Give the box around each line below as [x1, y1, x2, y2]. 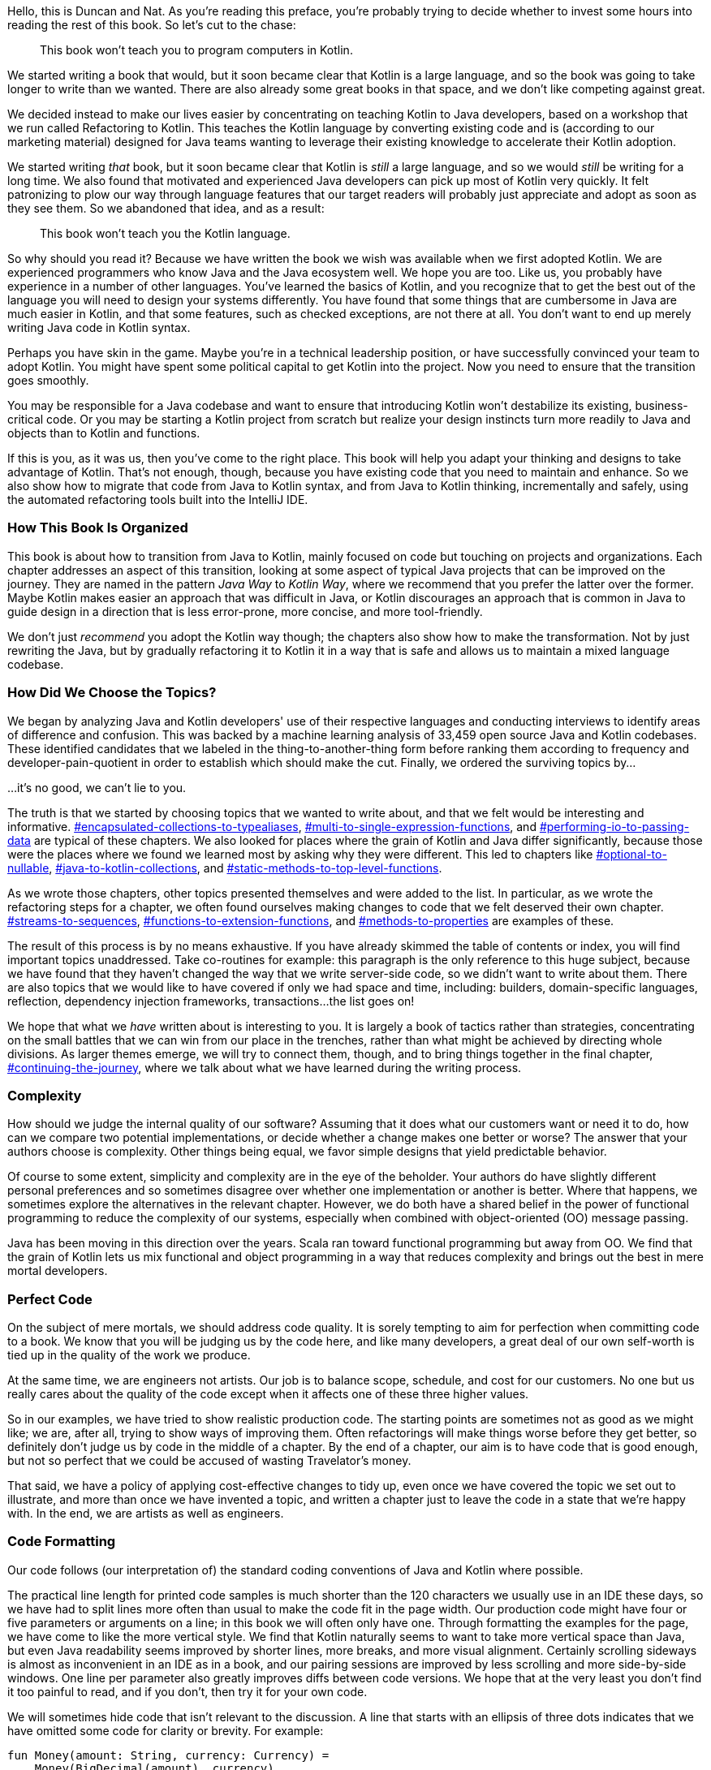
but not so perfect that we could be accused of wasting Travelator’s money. [7, 1453, 412, 1467]
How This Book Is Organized [7, 519, 188, 536]
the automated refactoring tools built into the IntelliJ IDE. [7, 493, 308, 506]
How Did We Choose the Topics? [7, 684, 217, 701]
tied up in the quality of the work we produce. [7, 1348, 251, 1362]
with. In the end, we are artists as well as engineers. [7, 1506, 284, 1520]
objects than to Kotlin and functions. [7, 426, 200, 440]
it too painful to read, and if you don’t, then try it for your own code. [7, 1684, 368, 1699]
